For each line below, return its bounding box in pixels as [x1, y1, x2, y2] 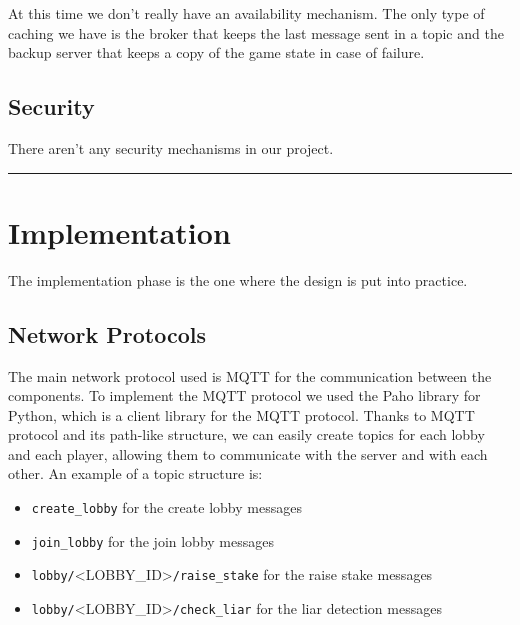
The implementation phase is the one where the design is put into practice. [8, 269, 468, 290]
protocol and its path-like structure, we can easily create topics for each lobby [8, 424, 485, 445]
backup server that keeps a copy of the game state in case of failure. [8, 42, 425, 63]
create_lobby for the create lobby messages [31, 497, 302, 518]
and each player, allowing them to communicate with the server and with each [8, 443, 488, 464]
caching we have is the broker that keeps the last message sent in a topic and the [8, 22, 504, 43]
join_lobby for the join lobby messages [31, 530, 274, 551]
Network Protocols [8, 318, 206, 349]
